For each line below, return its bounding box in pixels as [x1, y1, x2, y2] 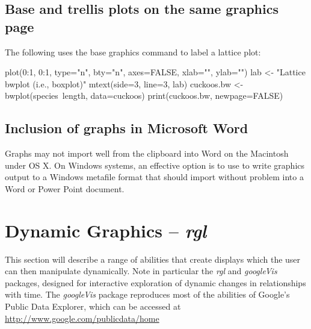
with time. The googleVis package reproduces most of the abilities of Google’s [5, 288, 290, 301]
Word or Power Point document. [5, 182, 125, 195]
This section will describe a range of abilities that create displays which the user [5, 252, 301, 265]
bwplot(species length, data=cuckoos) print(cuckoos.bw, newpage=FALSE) [5, 89, 283, 102]
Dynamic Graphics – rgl [5, 218, 207, 243]
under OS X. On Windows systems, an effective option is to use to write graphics [5, 158, 305, 171]
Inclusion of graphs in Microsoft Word [5, 119, 248, 137]
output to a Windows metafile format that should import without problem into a [5, 171, 304, 183]
